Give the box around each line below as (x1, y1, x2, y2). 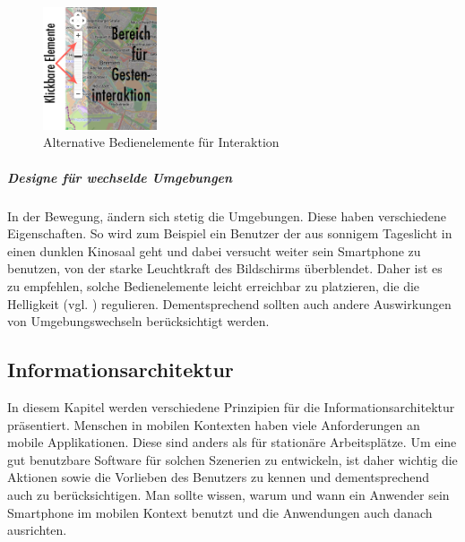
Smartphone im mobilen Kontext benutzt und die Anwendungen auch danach (7, 503, 433, 521)
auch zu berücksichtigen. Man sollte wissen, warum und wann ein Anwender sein (7, 485, 450, 503)
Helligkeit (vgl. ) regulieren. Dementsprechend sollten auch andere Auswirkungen (7, 294, 452, 313)
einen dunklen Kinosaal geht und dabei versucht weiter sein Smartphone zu (7, 241, 421, 260)
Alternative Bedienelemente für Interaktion (43, 133, 280, 151)
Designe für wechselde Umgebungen (7, 168, 233, 186)
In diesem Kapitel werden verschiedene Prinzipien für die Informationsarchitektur (7, 398, 455, 416)
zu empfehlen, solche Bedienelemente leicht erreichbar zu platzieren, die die (7, 277, 420, 296)
